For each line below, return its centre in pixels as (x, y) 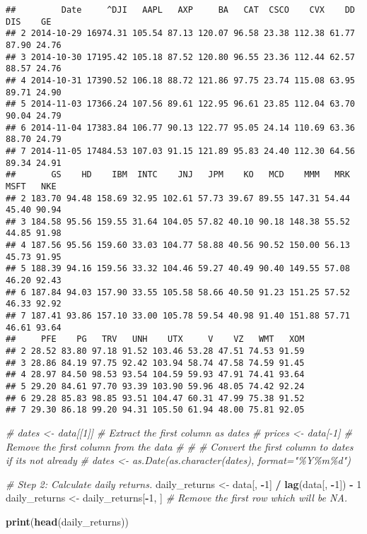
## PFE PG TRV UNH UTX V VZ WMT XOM (155, 339)
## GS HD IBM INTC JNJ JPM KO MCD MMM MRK (178, 175)
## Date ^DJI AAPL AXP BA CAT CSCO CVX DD (180, 10)
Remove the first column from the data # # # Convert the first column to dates (180, 446)
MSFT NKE (31, 186)
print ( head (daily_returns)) (67, 521)
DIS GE (29, 22)
